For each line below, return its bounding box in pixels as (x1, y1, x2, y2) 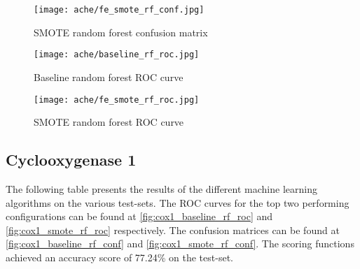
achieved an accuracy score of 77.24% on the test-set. (6, 249, 233, 264)
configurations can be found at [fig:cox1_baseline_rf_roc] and (6, 209, 273, 224)
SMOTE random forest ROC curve (34, 115, 184, 129)
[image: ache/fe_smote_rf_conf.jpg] (34, 5, 205, 15)
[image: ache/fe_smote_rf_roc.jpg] (34, 94, 200, 105)
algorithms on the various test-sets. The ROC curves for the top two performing (6, 195, 349, 210)
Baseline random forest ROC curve (34, 69, 184, 84)
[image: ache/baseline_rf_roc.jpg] (34, 50, 200, 60)
